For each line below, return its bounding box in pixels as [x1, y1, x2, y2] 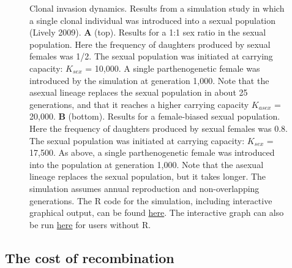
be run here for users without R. [29, 218, 151, 231]
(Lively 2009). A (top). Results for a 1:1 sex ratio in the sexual [29, 26, 266, 39]
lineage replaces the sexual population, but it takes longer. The [29, 170, 266, 183]
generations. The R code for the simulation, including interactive [29, 194, 272, 207]
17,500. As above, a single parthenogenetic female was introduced [29, 146, 275, 159]
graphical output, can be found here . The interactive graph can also [29, 206, 284, 219]
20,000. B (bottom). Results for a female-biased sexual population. [29, 110, 280, 123]
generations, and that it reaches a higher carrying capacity [29, 98, 249, 110]
